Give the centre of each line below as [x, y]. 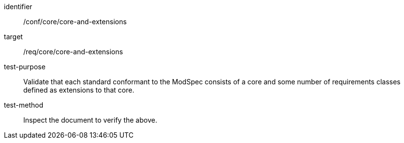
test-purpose [25, 67]
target [13, 37]
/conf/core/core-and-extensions [75, 22]
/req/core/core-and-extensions [73, 52]
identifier [18, 7]
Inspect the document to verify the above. [90, 120]
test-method [24, 105]
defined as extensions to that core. [79, 90]
